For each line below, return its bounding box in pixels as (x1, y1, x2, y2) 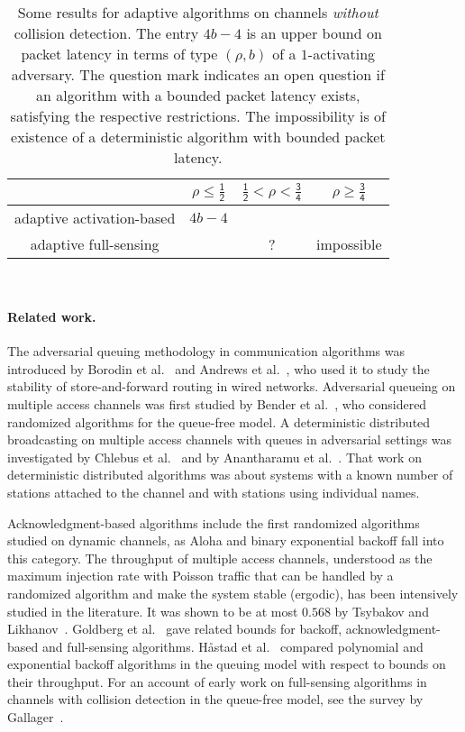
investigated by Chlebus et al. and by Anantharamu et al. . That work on (7, 447, 422, 466)
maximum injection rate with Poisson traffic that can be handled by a (7, 566, 394, 585)
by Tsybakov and (334, 601, 429, 620)
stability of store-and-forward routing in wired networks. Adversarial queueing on (7, 377, 456, 396)
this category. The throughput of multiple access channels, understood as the (7, 548, 433, 567)
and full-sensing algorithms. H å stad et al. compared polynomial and (41, 636, 424, 655)
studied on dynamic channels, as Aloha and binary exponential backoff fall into (7, 531, 444, 550)
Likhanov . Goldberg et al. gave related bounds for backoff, (7, 619, 342, 638)
